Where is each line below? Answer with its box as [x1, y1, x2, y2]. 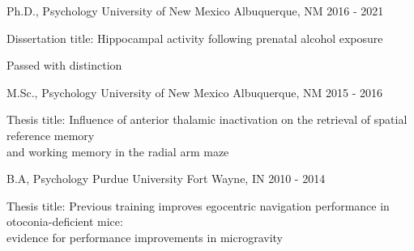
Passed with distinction [6, 57, 122, 74]
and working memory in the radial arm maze [6, 143, 229, 160]
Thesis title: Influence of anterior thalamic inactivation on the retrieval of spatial [6, 111, 408, 128]
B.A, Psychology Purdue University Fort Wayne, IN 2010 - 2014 [6, 170, 326, 187]
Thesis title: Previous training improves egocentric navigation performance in [6, 197, 390, 214]
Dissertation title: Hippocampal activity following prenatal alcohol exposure [6, 29, 383, 46]
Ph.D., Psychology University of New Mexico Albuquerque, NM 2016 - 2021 [6, 2, 384, 19]
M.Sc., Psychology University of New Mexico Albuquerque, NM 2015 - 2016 [6, 83, 383, 100]
